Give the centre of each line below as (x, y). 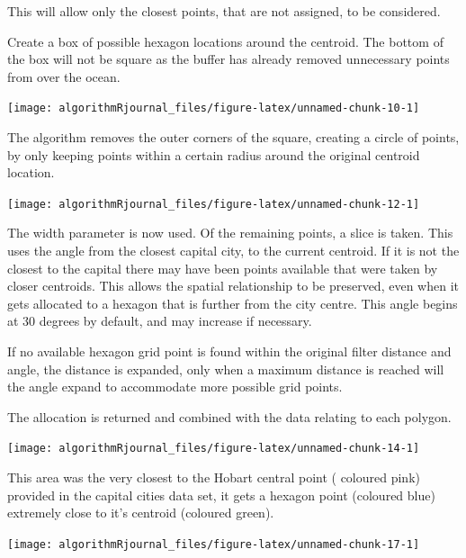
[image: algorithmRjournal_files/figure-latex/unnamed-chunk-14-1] (214, 449)
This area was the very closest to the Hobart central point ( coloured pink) (214, 477)
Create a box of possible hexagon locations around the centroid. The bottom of (225, 41)
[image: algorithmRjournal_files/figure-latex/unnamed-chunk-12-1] (214, 204)
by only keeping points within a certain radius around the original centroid (214, 154)
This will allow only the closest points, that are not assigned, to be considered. (224, 11)
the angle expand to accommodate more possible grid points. (175, 387)
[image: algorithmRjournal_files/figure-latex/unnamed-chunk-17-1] (214, 544)
